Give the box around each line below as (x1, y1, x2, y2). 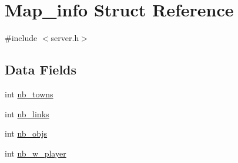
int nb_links (5, 107, 49, 120)
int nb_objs (5, 127, 48, 140)
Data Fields (5, 60, 77, 79)
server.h (51, 32, 79, 44)
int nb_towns (5, 87, 53, 100)
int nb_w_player (5, 147, 66, 159)
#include (5, 32, 38, 44)
